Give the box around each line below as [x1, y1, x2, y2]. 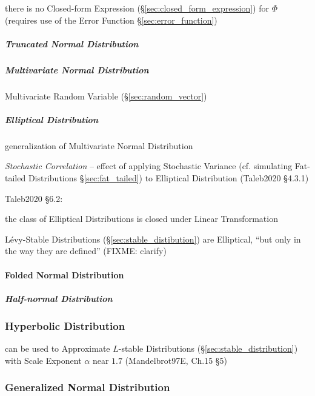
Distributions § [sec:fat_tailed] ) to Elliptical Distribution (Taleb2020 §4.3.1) [28, 172, 309, 184]
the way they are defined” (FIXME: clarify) [5, 244, 167, 257]
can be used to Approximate [5, 342, 110, 355]
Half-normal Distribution [5, 292, 113, 304]
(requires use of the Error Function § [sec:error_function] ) [5, 13, 217, 26]
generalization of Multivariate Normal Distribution [5, 139, 193, 152]
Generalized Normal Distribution [5, 380, 170, 395]
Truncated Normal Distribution [5, 37, 139, 50]
